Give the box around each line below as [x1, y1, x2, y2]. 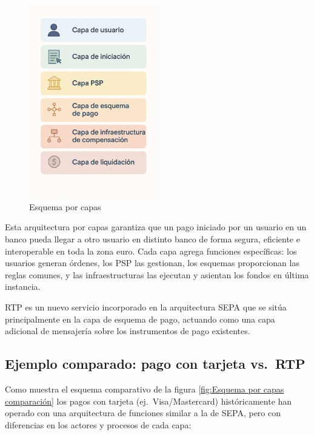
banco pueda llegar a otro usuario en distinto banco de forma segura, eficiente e [5, 233, 300, 245]
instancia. [5, 280, 41, 293]
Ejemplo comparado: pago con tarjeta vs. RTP [5, 354, 306, 373]
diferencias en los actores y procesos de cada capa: [5, 418, 192, 431]
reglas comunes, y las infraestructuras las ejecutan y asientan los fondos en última [5, 268, 309, 281]
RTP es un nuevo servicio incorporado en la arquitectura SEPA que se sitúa [5, 301, 287, 313]
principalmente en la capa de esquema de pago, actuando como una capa [5, 312, 275, 325]
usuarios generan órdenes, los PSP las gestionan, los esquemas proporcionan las [5, 256, 299, 269]
